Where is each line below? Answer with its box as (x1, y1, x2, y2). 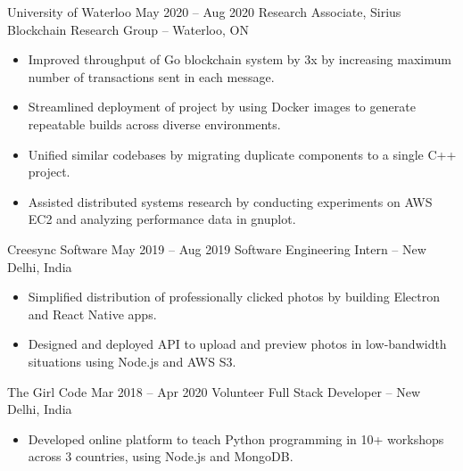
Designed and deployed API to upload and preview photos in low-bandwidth (28, 335, 447, 353)
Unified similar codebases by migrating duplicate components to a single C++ (28, 145, 457, 163)
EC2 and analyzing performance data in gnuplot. (28, 210, 296, 228)
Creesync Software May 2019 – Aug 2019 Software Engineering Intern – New (7, 239, 426, 258)
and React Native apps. (28, 304, 157, 323)
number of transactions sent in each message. (28, 67, 275, 86)
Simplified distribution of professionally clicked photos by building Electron (28, 287, 440, 306)
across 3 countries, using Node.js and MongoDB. (28, 447, 294, 466)
